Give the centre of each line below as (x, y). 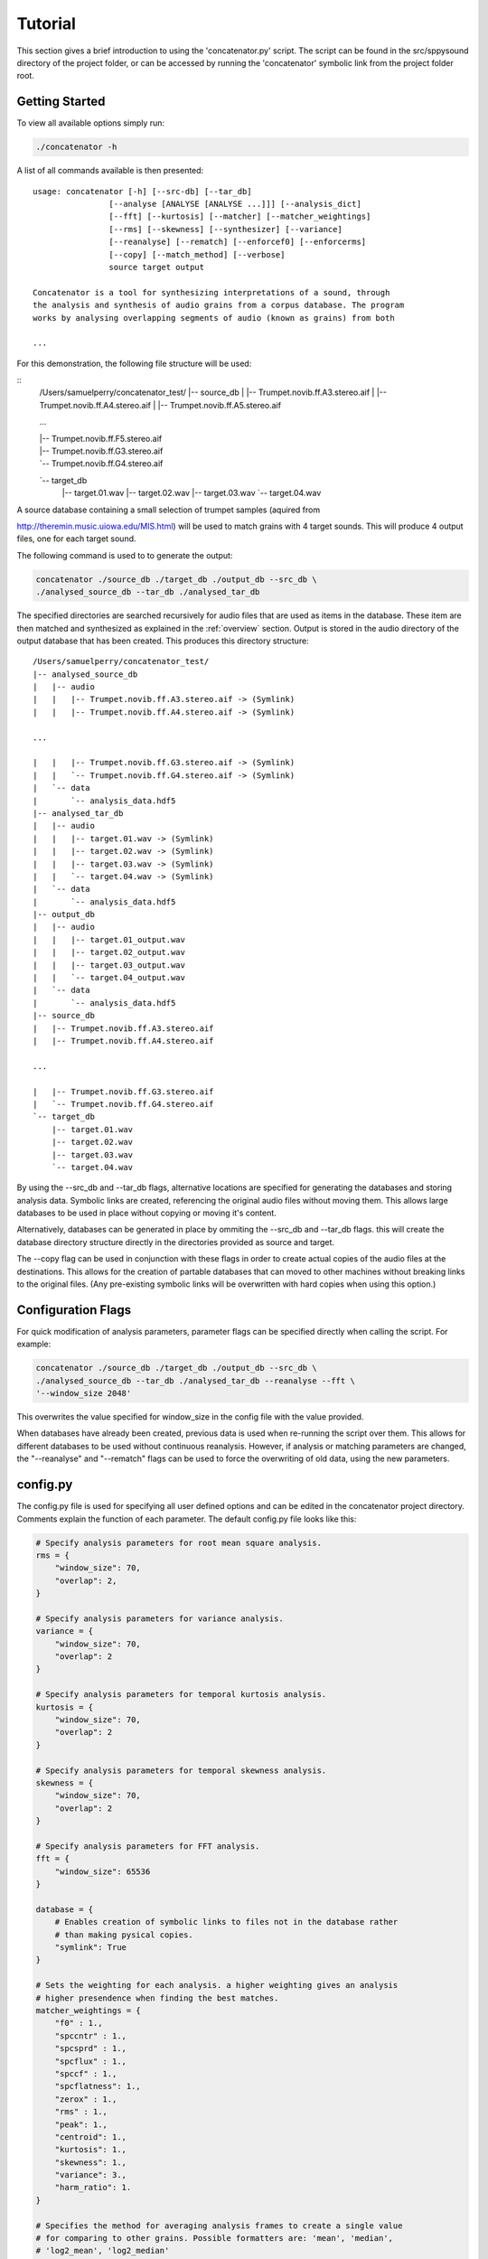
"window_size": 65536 (103, 1871)
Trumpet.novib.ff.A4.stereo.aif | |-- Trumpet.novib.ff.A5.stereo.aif (160, 405)
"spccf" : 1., (86, 2073)
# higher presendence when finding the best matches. (157, 1998)
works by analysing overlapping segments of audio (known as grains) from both (214, 318)
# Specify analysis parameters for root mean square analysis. (179, 1542)
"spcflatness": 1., (98, 2086)
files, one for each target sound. (76, 539)
